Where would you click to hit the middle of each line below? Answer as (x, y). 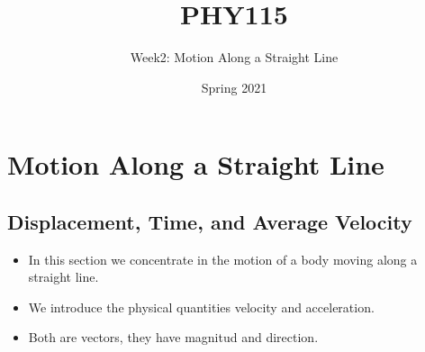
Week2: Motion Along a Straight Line (234, 57)
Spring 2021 (234, 87)
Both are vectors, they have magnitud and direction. (173, 337)
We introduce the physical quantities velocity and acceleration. (201, 307)
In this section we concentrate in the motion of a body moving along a (223, 259)
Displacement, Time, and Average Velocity (210, 221)
